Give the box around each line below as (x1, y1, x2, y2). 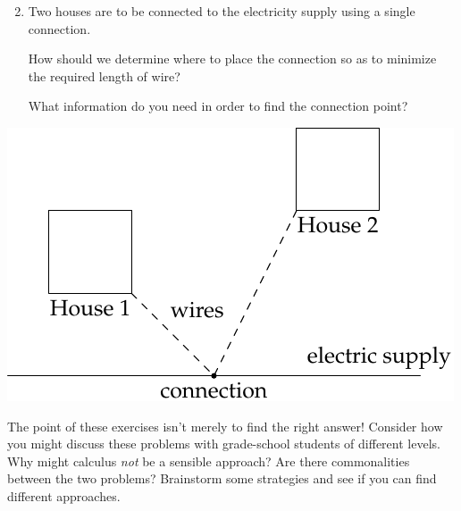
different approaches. (7, 486, 121, 505)
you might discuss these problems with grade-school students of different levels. (7, 434, 440, 453)
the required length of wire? (28, 66, 180, 85)
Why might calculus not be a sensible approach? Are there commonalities (7, 451, 410, 470)
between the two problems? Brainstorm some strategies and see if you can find (7, 469, 437, 488)
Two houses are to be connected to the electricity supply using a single (28, 2, 415, 20)
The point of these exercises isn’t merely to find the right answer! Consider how (7, 416, 443, 435)
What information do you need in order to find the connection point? (28, 96, 408, 115)
